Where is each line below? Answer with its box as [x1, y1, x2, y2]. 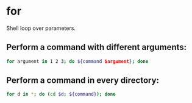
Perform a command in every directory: [6, 75, 160, 86]
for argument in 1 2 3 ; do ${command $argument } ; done [6, 58, 149, 65]
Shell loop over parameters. [6, 24, 76, 32]
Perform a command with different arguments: [6, 42, 187, 52]
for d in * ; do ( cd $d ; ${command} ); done [6, 91, 116, 98]
